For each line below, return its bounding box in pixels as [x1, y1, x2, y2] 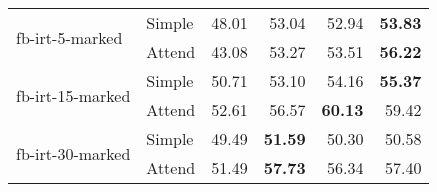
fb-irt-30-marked [16, 141, 131, 165]
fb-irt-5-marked [16, 25, 123, 49]
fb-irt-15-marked [16, 83, 131, 107]
